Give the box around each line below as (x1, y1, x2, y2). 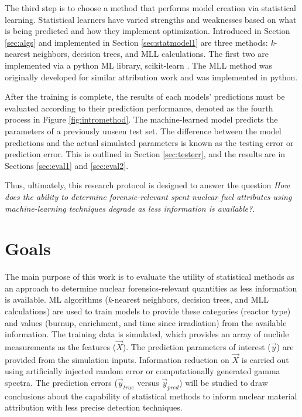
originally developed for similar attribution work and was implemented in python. (5, 70, 298, 83)
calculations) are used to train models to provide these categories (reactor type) (5, 305, 291, 317)
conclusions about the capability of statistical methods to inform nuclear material (5, 389, 297, 402)
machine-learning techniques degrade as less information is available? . (5, 202, 255, 214)
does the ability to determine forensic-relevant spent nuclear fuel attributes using (5, 190, 292, 202)
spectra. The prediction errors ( (5, 377, 118, 388)
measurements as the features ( (5, 341, 116, 352)
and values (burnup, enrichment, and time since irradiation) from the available (5, 316, 287, 328)
